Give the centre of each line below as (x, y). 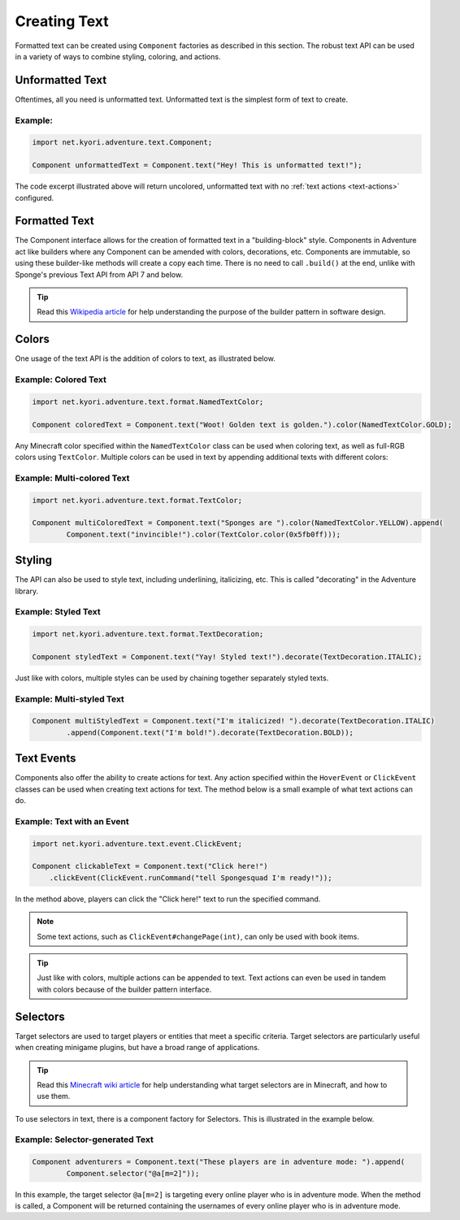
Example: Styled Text (58, 612)
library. (27, 591)
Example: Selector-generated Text (84, 1140)
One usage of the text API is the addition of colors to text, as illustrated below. (145, 358)
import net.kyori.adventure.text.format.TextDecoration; (148, 634)
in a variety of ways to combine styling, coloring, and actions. (118, 56)
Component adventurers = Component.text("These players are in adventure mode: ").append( (219, 1162)
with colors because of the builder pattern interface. (124, 989)
